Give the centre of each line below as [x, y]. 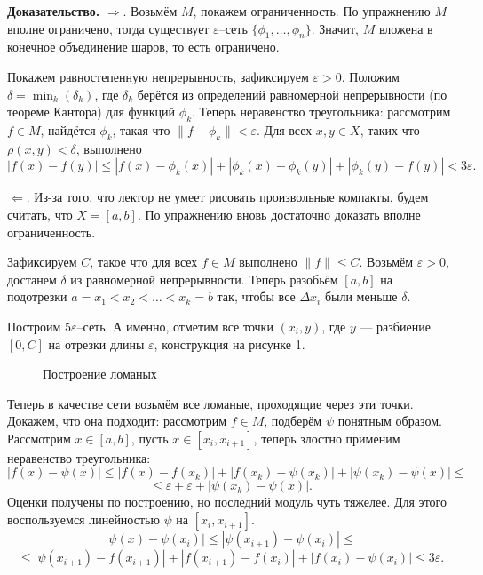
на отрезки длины [96, 343]
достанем [32, 279]
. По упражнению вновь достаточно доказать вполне [279, 214]
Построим [34, 326]
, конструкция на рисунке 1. [230, 343]
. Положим [370, 76]
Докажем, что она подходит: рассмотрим [117, 421]
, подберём [293, 421]
